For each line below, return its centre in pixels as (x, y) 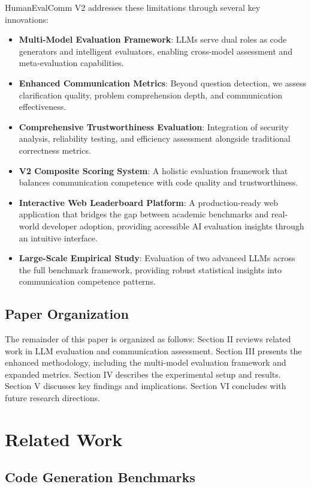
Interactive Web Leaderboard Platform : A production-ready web (149, 202)
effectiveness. (43, 107)
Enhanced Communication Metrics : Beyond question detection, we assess (162, 83)
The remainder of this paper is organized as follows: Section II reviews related (148, 339)
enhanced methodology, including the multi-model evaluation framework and (146, 362)
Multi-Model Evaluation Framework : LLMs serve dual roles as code (153, 39)
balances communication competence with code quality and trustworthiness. (158, 182)
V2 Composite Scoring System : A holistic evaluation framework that (153, 170)
